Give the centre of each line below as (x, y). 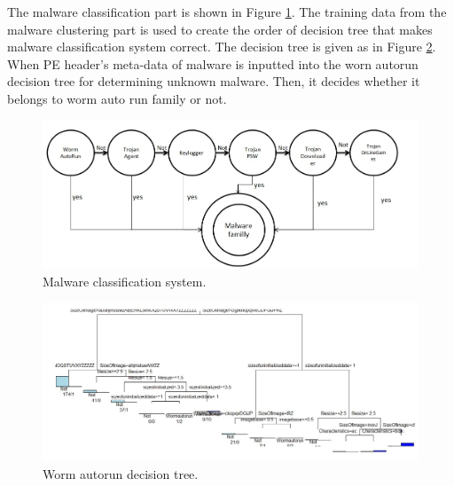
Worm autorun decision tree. (121, 473)
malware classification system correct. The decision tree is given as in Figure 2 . (222, 47)
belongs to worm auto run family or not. (117, 98)
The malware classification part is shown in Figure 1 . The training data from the (227, 12)
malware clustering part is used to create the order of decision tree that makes (220, 29)
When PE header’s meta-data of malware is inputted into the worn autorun (213, 63)
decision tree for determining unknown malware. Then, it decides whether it (214, 81)
